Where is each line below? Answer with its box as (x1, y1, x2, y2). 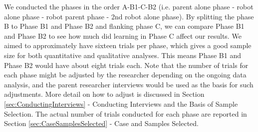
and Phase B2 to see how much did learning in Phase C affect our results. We (4, 30, 242, 41)
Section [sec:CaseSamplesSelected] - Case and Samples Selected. (4, 118, 199, 129)
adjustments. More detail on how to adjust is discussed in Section (4, 89, 205, 99)
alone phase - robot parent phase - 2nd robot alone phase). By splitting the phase (4, 11, 254, 21)
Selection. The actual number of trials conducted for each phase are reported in (4, 108, 247, 119)
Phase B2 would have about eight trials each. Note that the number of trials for (4, 60, 249, 70)
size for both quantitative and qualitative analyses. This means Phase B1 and (4, 50, 241, 60)
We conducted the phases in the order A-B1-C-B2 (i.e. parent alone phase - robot (4, 1, 254, 11)
